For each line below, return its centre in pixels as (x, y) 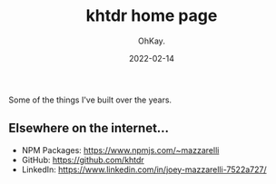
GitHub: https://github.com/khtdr (83, 160)
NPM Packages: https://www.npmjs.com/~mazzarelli (120, 150)
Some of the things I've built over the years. (90, 100)
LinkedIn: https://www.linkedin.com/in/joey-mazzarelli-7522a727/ (144, 169)
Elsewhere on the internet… (89, 128)
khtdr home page (152, 16)
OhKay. (152, 41)
